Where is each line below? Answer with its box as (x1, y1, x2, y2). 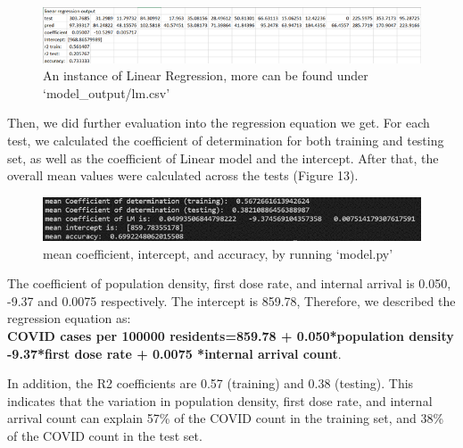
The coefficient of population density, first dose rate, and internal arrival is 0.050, (7, 274, 451, 293)
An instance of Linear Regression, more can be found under (43, 66, 368, 85)
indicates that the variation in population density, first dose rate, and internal (7, 391, 433, 410)
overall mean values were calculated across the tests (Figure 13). (7, 166, 359, 185)
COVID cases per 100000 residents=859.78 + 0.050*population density (7, 327, 454, 345)
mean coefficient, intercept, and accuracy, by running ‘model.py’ (43, 244, 393, 262)
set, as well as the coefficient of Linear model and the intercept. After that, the (7, 148, 439, 167)
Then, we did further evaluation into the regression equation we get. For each (7, 113, 430, 132)
